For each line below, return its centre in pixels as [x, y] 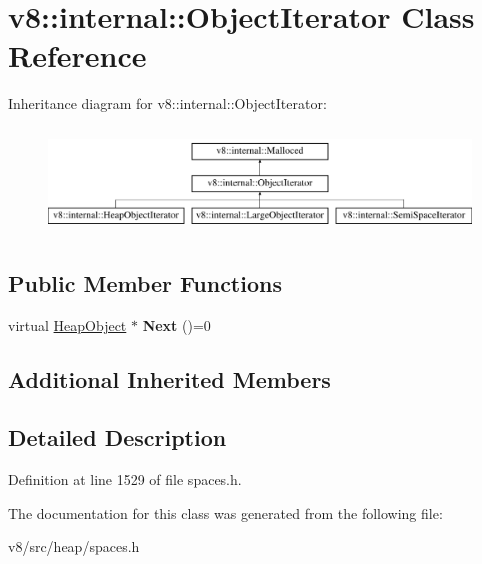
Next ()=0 [176, 324]
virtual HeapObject [67, 324]
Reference [77, 55]
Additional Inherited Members [169, 378]
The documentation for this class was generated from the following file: [225, 512]
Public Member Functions [145, 282]
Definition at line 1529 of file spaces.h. [125, 479]
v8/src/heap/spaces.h [74, 546]
